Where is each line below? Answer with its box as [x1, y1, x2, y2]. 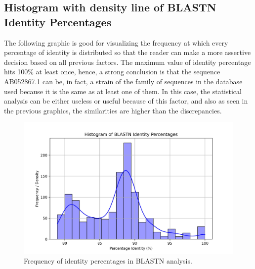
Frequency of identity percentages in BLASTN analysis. [24, 255, 192, 266]
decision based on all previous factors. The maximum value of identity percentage [4, 56, 251, 67]
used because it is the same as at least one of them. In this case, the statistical [4, 86, 242, 96]
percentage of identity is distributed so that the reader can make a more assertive [4, 47, 251, 57]
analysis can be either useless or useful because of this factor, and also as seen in [4, 96, 248, 106]
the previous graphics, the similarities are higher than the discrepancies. [4, 105, 222, 115]
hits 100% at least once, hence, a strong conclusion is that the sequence [4, 66, 220, 77]
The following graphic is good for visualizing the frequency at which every [4, 37, 228, 48]
